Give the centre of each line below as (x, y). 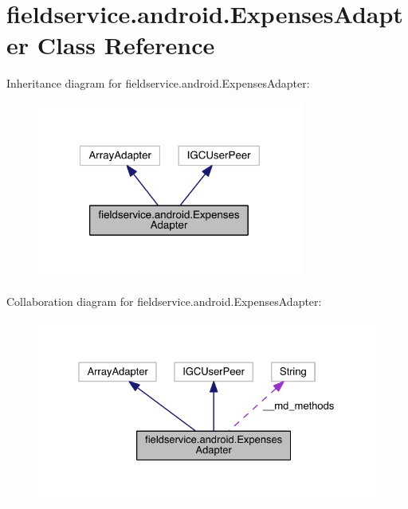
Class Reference (126, 45)
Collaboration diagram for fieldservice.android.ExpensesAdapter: (164, 301)
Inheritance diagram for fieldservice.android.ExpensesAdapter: (158, 83)
